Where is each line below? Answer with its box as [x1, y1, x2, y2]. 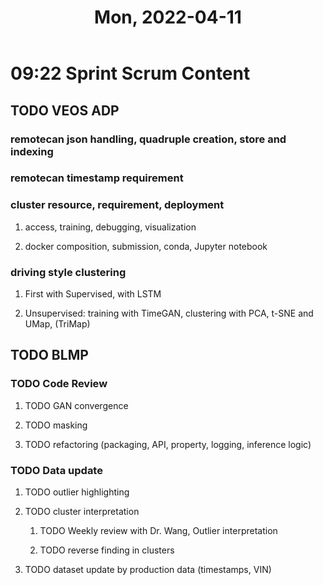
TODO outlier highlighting [24, 486, 130, 498]
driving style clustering [10, 265, 127, 279]
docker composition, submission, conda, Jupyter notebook [24, 240, 268, 252]
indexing [10, 144, 54, 158]
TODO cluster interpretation [24, 506, 140, 517]
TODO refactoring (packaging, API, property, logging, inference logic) [24, 438, 312, 450]
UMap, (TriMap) [24, 318, 91, 330]
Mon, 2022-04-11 [94, 6, 242, 29]
